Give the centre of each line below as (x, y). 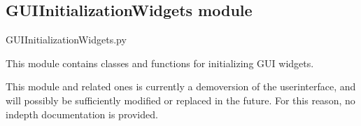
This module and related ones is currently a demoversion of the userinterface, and (181, 86)
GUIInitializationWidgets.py (66, 40)
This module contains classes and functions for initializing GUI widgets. (160, 63)
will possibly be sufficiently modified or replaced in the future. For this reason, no (180, 100)
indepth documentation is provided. (82, 114)
